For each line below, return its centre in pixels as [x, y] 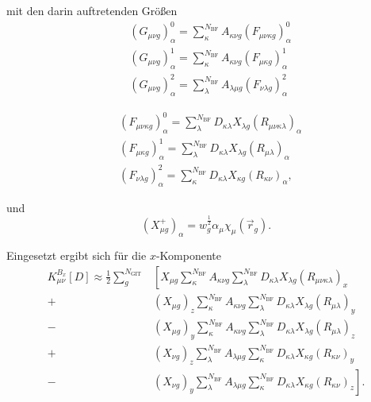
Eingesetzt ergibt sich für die [76, 255]
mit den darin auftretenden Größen [92, 10]
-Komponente [188, 255]
